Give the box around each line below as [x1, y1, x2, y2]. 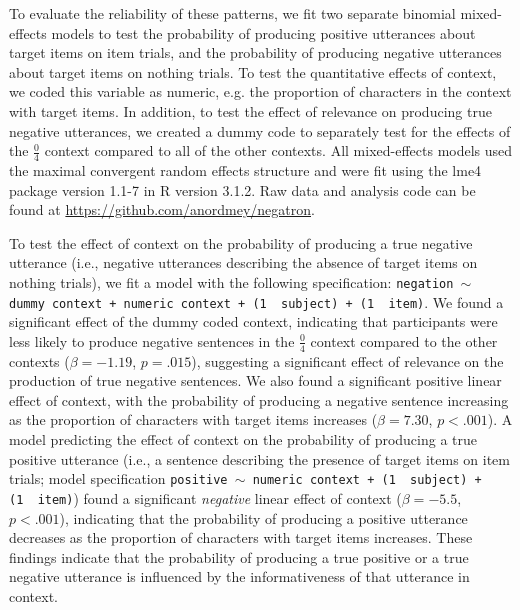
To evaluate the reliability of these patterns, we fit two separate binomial [9, 3, 456, 23]
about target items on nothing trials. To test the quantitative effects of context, [9, 61, 497, 82]
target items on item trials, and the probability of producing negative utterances [9, 42, 502, 63]
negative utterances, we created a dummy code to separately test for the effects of [9, 120, 511, 141]
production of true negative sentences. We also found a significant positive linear [9, 370, 502, 391]
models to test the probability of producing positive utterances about [51, 22, 476, 43]
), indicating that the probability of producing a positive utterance [59, 507, 468, 528]
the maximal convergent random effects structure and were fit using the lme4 [9, 159, 482, 180]
